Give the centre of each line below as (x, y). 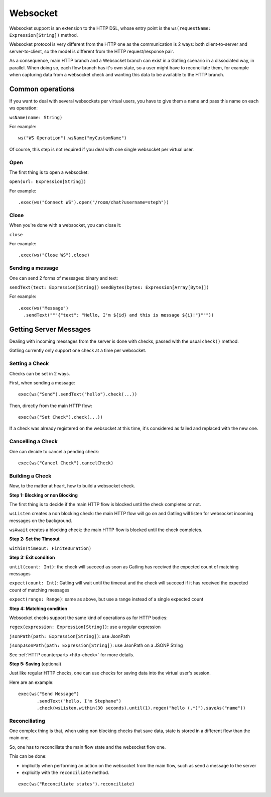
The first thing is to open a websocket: (49, 172)
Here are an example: (31, 682)
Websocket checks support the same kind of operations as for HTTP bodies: (88, 618)
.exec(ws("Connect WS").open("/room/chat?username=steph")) (94, 203)
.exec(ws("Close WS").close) (54, 255)
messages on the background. (41, 521)
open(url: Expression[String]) (48, 182)
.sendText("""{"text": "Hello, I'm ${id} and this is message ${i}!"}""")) (119, 315)
